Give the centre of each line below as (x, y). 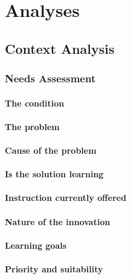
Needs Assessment (50, 78)
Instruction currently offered (66, 198)
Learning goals (36, 245)
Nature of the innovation (58, 221)
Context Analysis (60, 48)
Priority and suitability (54, 268)
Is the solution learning (54, 174)
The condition (35, 103)
